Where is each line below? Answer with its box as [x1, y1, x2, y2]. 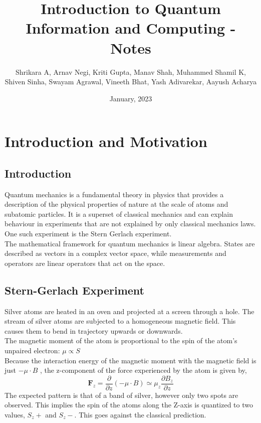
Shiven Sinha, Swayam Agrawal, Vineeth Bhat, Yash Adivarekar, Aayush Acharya [5, 76, 257, 87]
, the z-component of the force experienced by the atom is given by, [40, 365, 247, 375]
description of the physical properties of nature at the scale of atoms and [5, 199, 228, 209]
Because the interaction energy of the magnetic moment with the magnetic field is [5, 355, 256, 365]
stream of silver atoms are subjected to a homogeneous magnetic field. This [5, 316, 236, 326]
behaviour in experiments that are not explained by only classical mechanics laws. [5, 218, 256, 229]
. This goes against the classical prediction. [74, 409, 206, 420]
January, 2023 [109, 93, 152, 103]
